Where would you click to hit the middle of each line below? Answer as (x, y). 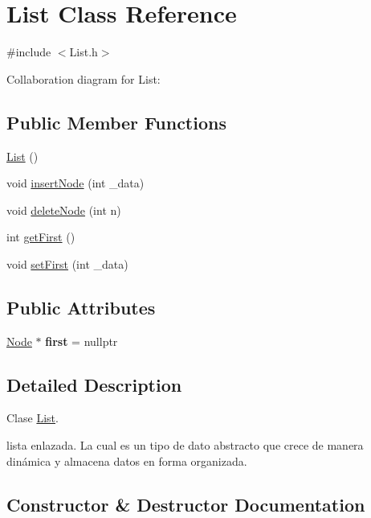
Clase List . (33, 418)
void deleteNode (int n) (64, 210)
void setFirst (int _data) (67, 263)
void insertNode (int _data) (75, 183)
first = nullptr (82, 341)
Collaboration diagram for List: (84, 78)
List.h (84, 52)
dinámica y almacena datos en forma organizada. (127, 460)
